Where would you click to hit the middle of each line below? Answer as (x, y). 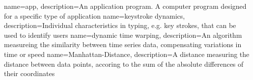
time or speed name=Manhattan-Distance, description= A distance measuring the (127, 54)
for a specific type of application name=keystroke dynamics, (95, 15)
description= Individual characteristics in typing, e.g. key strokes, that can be (120, 25)
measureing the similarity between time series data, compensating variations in (123, 44)
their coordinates (29, 73)
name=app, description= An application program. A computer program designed (125, 6)
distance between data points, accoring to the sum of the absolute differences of (124, 64)
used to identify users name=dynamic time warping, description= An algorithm (123, 35)
